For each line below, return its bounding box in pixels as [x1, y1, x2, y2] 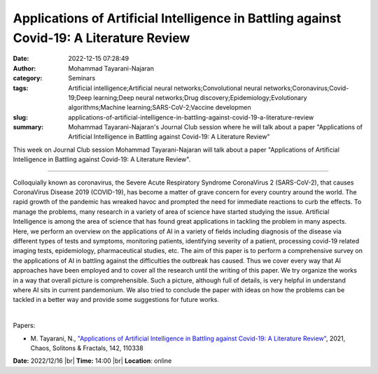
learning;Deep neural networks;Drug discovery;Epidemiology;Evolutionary [93, 93, 307, 101]
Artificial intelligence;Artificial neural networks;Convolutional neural [68, 84, 262, 92]
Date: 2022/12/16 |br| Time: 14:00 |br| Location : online [13, 357, 172, 365]
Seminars [68, 74, 96, 82]
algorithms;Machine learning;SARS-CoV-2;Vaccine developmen [68, 103, 251, 112]
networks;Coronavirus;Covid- [263, 84, 349, 92]
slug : [13, 113, 28, 122]
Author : [13, 64, 36, 73]
